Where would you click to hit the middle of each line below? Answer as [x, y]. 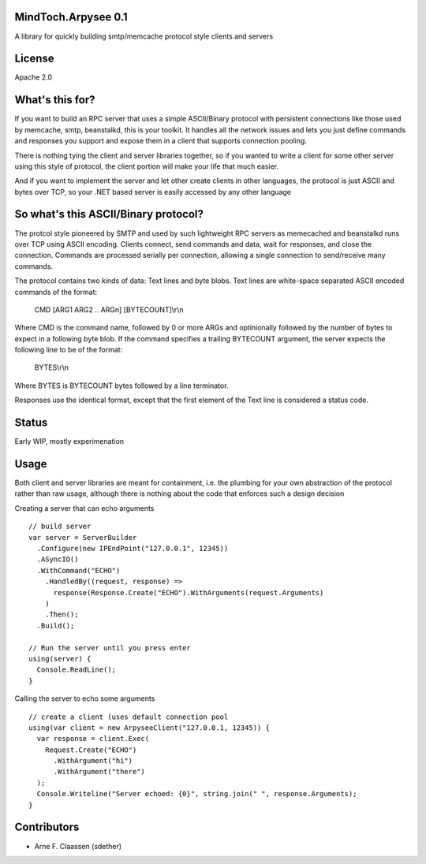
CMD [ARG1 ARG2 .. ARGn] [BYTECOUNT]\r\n [109, 309]
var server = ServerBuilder [83, 537]
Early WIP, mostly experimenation [69, 441]
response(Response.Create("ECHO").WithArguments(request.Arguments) [189, 592]
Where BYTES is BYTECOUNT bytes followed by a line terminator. [121, 385]
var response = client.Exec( [93, 739]
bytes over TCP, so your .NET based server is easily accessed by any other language [153, 192]
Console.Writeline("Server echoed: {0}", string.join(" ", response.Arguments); [197, 794]
